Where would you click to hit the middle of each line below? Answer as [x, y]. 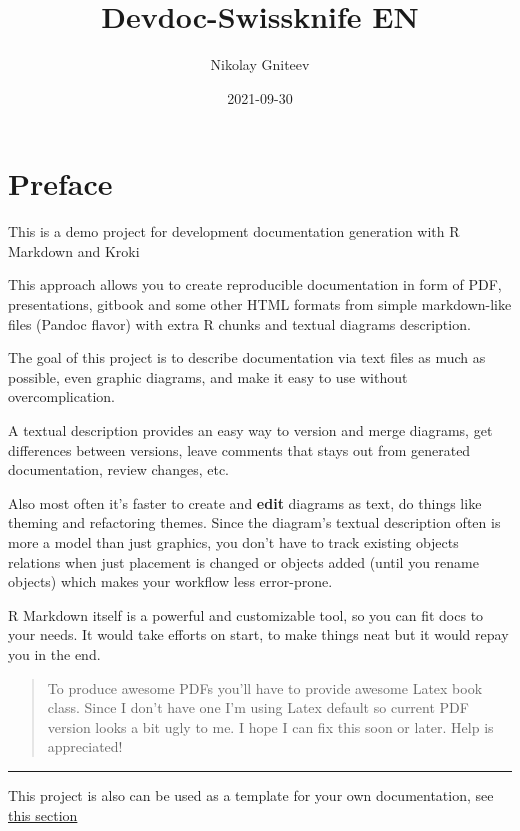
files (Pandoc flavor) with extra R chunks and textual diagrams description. [239, 323]
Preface [60, 183]
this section [43, 814]
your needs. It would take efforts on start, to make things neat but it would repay [258, 634]
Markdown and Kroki [74, 250]
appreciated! [85, 746]
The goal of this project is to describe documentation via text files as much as [247, 357]
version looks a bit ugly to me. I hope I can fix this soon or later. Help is [270, 726]
